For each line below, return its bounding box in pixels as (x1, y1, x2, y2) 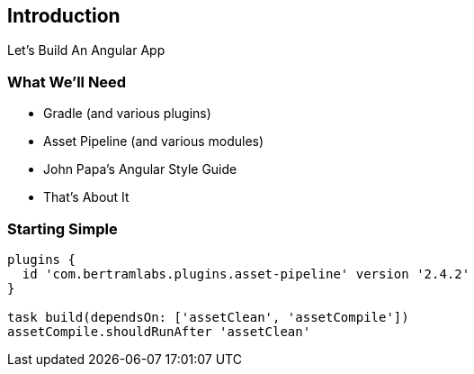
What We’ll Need (7, 72, 127, 91)
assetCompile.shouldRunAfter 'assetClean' (7, 324, 311, 339)
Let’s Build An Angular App (7, 42, 165, 59)
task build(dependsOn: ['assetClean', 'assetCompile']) (7, 309, 409, 324)
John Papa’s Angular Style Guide (43, 161, 237, 178)
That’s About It (43, 189, 130, 205)
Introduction (7, 5, 121, 27)
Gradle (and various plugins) (43, 105, 211, 122)
